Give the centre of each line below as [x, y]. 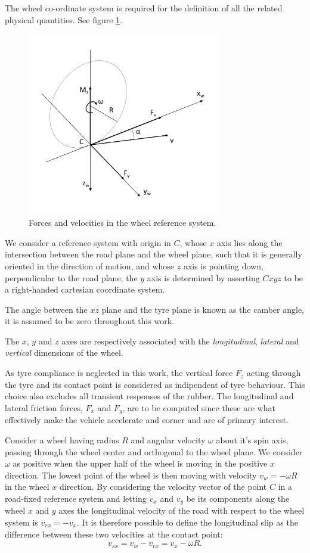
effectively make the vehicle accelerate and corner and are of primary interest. [147, 420]
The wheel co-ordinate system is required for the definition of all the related [144, 8]
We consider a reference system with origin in [88, 242]
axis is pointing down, [223, 265]
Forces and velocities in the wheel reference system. [123, 223]
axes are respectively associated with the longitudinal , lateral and [180, 341]
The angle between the [46, 309]
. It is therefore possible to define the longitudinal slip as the [187, 522]
